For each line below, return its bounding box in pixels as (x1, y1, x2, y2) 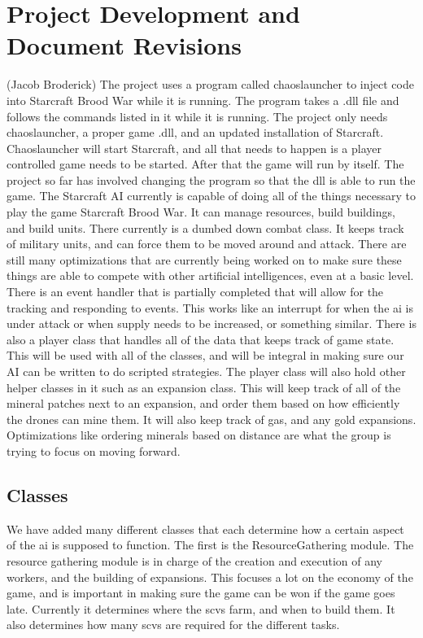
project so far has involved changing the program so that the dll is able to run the (7, 171, 416, 188)
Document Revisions (7, 28, 242, 62)
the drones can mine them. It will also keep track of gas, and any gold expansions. (7, 410, 416, 427)
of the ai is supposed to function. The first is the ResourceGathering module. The (7, 536, 414, 553)
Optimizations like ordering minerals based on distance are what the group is (7, 426, 391, 444)
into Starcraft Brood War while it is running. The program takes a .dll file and (7, 91, 399, 108)
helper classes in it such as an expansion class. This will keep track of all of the (7, 378, 401, 395)
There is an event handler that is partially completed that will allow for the (7, 283, 384, 300)
